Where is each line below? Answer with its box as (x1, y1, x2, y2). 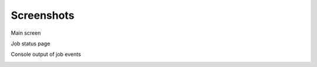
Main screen (11, 29, 41, 36)
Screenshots (11, 9, 75, 22)
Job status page (11, 40, 50, 47)
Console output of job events (11, 51, 82, 58)
